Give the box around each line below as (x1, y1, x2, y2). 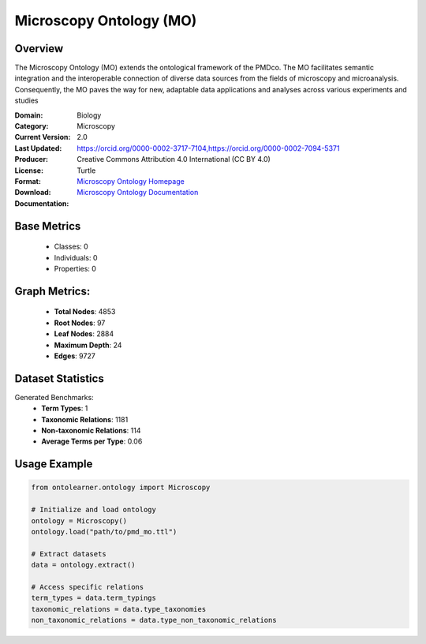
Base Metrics (14, 219, 81, 233)
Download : (14, 188, 51, 197)
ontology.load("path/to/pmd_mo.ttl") (31, 527, 177, 536)
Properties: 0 (54, 264, 96, 273)
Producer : (14, 155, 49, 164)
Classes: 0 (54, 241, 88, 252)
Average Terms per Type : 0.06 (41, 436, 143, 446)
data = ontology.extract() (31, 560, 136, 570)
